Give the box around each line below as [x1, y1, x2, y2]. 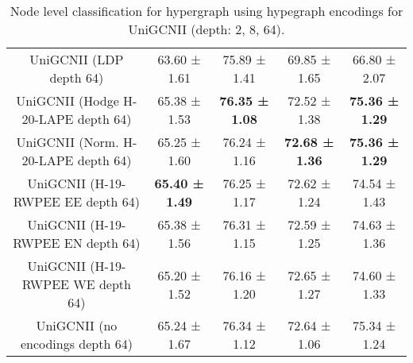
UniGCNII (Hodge [16, 91, 119, 110]
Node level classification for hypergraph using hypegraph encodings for [10, 2, 403, 20]
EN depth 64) [64, 234, 141, 252]
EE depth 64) [64, 192, 140, 210]
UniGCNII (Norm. [16, 133, 119, 151]
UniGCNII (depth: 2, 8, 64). [128, 20, 285, 38]
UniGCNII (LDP [29, 50, 124, 68]
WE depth [73, 275, 131, 293]
